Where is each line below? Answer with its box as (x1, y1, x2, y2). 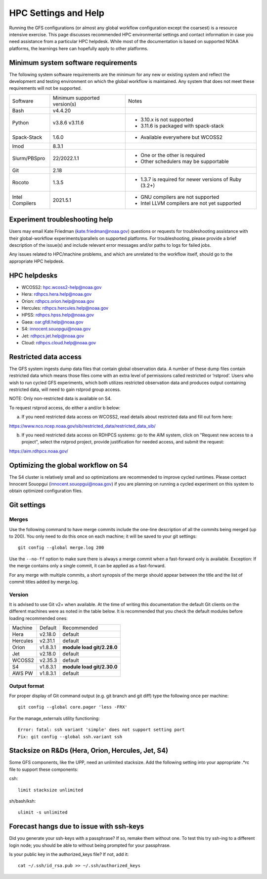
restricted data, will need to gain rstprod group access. (9, 386, 121, 392)
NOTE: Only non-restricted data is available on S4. (9, 395, 112, 401)
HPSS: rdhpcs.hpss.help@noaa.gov (21, 312, 94, 318)
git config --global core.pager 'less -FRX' (18, 704, 128, 710)
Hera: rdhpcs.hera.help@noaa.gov (21, 291, 92, 297)
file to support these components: (9, 766, 79, 772)
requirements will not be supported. (9, 85, 82, 91)
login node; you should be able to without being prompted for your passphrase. (9, 842, 171, 848)
